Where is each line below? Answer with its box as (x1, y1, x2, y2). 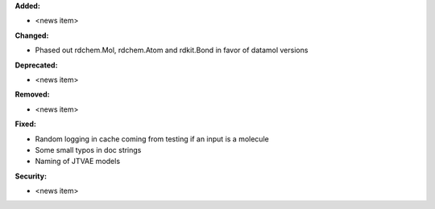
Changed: (14, 31, 49, 40)
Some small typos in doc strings (35, 145, 142, 154)
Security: (14, 171, 48, 181)
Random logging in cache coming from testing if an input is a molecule (35, 133, 269, 144)
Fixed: (14, 119, 36, 129)
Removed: (14, 89, 50, 100)
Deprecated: (14, 60, 58, 70)
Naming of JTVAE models (35, 157, 121, 166)
